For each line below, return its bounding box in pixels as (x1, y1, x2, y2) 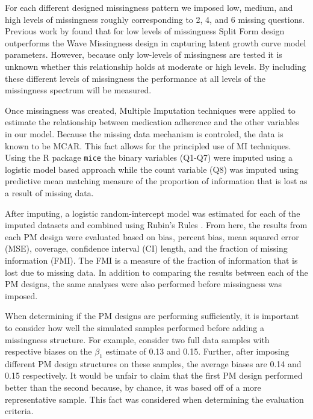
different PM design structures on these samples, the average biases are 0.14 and (5, 357, 302, 370)
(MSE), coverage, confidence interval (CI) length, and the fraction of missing (5, 242, 288, 255)
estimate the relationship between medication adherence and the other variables (5, 116, 299, 128)
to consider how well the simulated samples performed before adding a (5, 321, 264, 334)
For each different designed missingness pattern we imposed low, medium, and (5, 1, 293, 13)
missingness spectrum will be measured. (5, 84, 152, 96)
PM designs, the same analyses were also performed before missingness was (5, 278, 282, 290)
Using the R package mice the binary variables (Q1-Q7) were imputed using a (5, 151, 293, 164)
